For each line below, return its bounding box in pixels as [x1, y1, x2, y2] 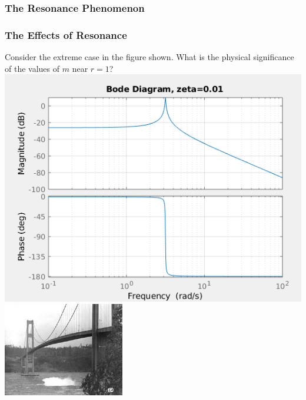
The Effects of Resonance [5, 27, 127, 42]
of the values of [5, 62, 60, 74]
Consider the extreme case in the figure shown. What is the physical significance [5, 51, 294, 63]
